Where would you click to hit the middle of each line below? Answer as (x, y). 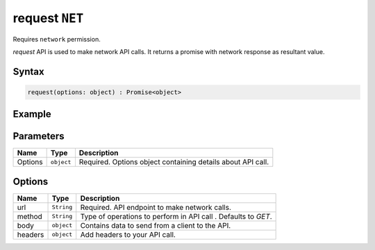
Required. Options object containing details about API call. (174, 162)
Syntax (28, 72)
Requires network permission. (57, 39)
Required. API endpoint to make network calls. (156, 207)
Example (32, 114)
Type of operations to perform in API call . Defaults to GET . (176, 216)
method (30, 216)
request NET (48, 18)
